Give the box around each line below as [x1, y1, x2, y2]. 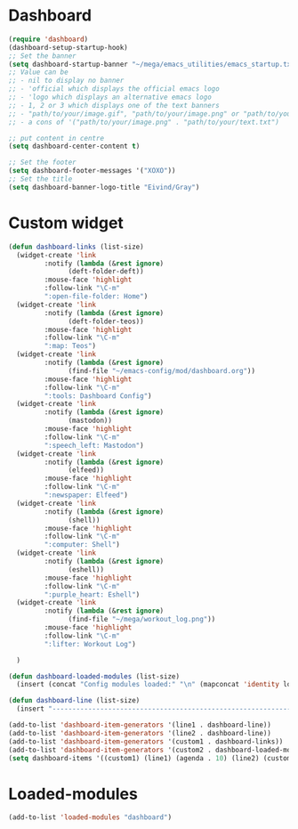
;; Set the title [8, 175, 73, 183]
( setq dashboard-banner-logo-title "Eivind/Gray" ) [8, 183, 200, 191]
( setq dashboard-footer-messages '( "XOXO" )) [8, 167, 176, 175]
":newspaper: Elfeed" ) [44, 491, 128, 500]
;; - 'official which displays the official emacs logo [8, 85, 220, 93]
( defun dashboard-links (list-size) [8, 242, 144, 251]
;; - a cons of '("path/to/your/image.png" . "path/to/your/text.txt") [8, 118, 279, 126]
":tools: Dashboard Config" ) [44, 391, 152, 401]
